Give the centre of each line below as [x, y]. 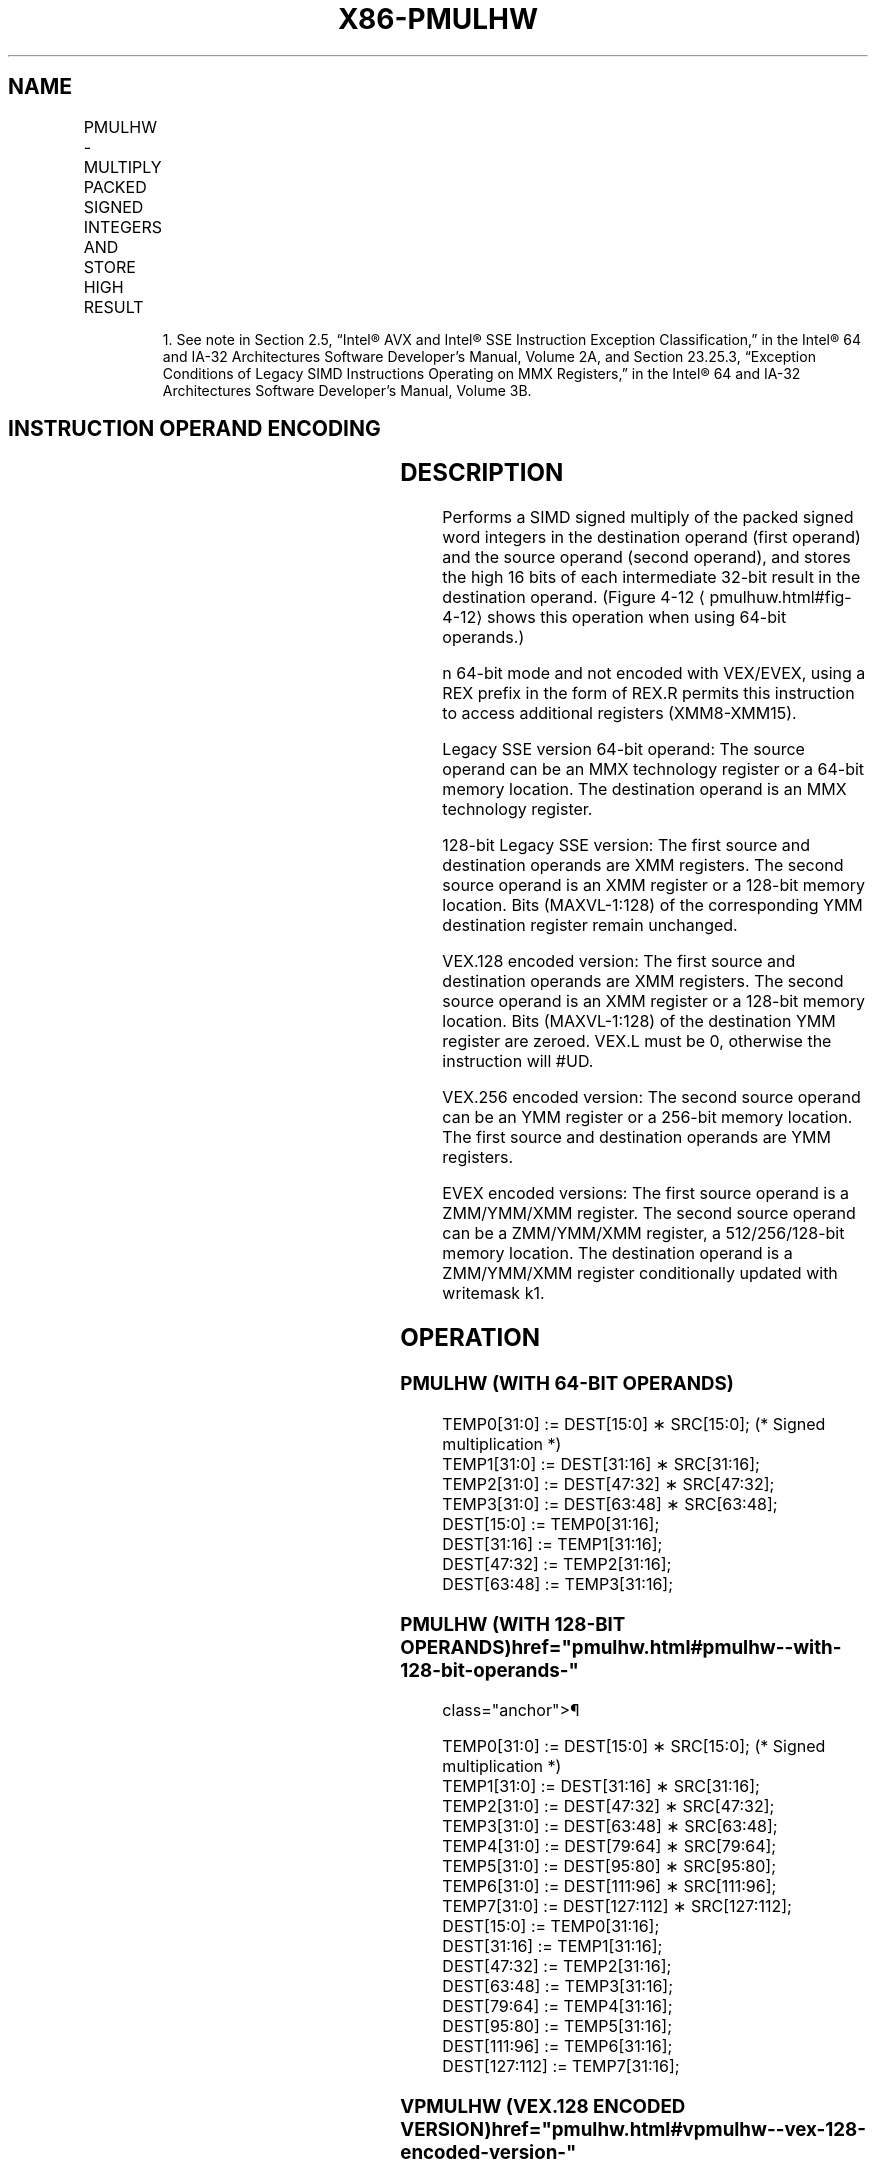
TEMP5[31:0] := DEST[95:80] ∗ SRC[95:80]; [609, 1866]
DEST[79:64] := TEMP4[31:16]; [557, 2006]
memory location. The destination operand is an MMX [644, 789]
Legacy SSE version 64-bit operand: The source [623, 749]
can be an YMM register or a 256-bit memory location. [647, 1117]
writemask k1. [493, 1293]
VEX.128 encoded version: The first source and [619, 961]
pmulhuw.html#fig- [780, 597]
